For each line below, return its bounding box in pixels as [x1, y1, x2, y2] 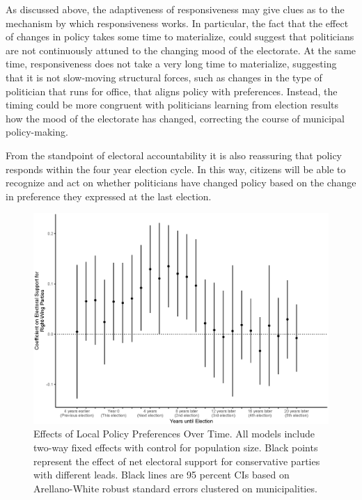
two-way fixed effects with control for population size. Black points [33, 440, 318, 454]
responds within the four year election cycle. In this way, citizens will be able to [6, 161, 346, 176]
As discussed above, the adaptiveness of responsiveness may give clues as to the [6, 2, 345, 16]
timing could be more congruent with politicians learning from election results [6, 97, 339, 112]
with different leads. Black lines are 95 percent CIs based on [33, 467, 290, 482]
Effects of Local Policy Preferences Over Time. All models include [33, 426, 315, 441]
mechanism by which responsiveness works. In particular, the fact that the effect [6, 15, 349, 30]
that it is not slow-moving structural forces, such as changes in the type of [6, 70, 322, 84]
